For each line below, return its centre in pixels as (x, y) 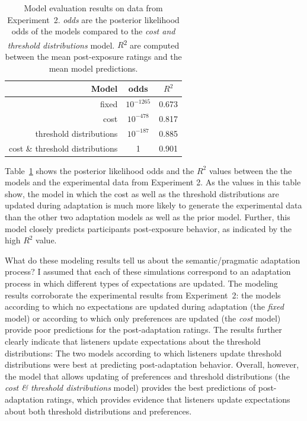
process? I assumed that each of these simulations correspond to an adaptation (148, 271)
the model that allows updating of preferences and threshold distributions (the (147, 376)
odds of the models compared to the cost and (93, 31)
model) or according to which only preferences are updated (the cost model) (143, 318)
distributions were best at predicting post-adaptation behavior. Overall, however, (152, 364)
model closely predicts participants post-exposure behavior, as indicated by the (148, 228)
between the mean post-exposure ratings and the (93, 57)
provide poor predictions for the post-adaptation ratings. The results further (143, 330)
